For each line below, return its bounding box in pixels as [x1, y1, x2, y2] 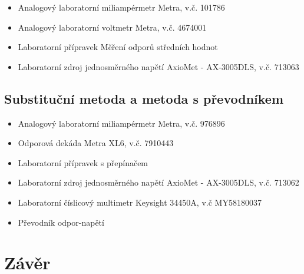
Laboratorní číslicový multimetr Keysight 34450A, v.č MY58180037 [18, 196, 262, 208]
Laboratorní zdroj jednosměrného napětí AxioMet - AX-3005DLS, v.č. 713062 [18, 176, 299, 189]
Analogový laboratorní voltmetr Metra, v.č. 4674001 [18, 21, 207, 33]
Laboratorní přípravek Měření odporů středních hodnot [18, 41, 218, 53]
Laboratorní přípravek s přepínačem [18, 156, 148, 169]
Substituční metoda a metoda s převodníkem [4, 89, 284, 107]
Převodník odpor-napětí [18, 216, 104, 228]
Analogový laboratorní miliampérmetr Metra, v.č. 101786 [18, 1, 225, 13]
